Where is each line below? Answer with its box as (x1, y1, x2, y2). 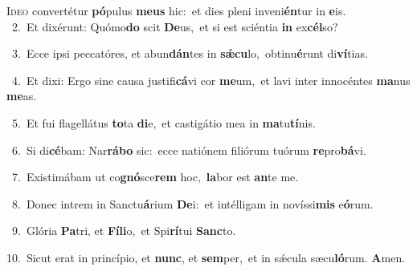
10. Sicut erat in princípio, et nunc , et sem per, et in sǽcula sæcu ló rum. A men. (6, 249, 406, 265)
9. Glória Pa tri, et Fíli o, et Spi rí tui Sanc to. (11, 222, 236, 239)
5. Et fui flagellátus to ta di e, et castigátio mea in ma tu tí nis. (11, 114, 316, 131)
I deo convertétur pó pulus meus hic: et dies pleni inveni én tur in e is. (6, 2, 346, 18)
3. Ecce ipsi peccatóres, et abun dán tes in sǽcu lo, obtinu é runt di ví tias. (11, 45, 368, 62)
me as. (6, 87, 37, 104)
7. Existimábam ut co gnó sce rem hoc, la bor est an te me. (11, 168, 299, 185)
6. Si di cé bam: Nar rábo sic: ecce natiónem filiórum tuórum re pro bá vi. (11, 141, 366, 158)
